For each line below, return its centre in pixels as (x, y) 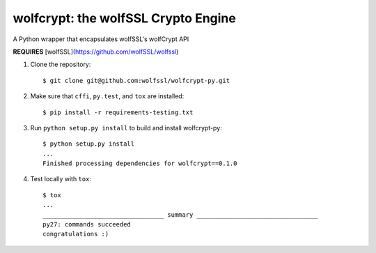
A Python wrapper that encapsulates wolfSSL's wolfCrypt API (101, 39)
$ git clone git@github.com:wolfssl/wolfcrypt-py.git (136, 80)
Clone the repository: (61, 64)
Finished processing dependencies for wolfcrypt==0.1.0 (140, 163)
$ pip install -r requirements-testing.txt (118, 112)
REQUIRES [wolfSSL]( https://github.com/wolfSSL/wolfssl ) (96, 52)
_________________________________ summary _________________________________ (180, 215)
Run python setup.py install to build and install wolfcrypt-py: (126, 128)
